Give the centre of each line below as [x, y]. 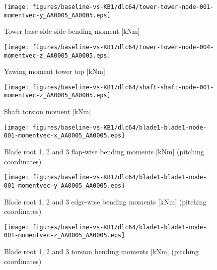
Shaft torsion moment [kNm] [48, 111]
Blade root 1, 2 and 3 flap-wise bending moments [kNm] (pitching [104, 152]
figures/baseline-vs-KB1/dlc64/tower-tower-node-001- [123, 7]
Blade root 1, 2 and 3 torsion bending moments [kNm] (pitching [102, 251]
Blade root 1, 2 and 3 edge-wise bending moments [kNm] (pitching [105, 201]
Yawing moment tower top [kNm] [55, 71]
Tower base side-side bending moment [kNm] [72, 31]
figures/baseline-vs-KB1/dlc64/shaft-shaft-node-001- [123, 87]
